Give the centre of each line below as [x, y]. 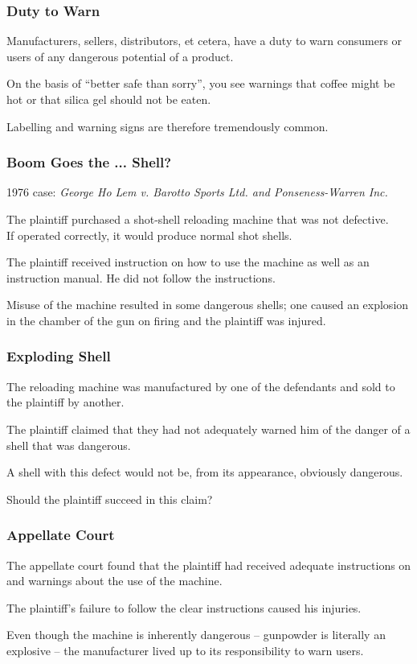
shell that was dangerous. [69, 445]
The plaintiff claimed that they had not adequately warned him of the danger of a [208, 429]
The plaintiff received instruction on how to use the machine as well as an [188, 262]
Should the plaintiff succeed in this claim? [110, 499]
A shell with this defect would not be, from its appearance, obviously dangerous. [205, 472]
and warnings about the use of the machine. [114, 581]
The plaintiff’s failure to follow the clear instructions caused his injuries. [184, 607]
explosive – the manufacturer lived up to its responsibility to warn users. [185, 650]
